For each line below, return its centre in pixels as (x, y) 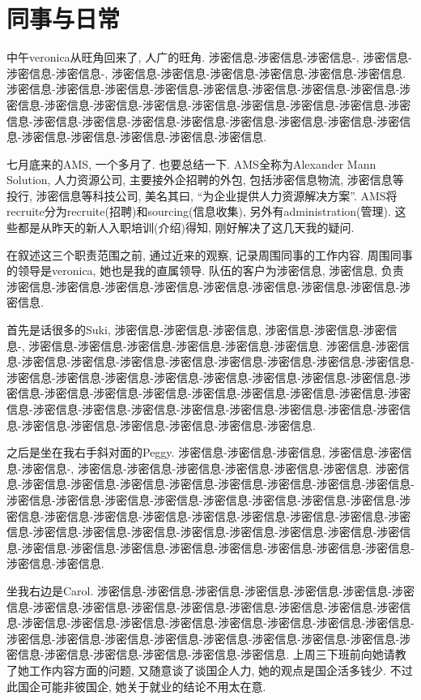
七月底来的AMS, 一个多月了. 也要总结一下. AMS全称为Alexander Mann (191, 163)
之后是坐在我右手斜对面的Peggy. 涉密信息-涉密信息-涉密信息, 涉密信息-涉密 (204, 452)
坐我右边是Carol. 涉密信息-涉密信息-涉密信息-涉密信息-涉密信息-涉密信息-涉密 (211, 590)
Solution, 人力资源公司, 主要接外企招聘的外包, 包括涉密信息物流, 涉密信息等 (205, 180)
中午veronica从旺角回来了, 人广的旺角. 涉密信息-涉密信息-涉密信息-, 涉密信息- (209, 57)
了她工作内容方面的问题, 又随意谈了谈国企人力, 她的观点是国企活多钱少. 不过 (210, 670)
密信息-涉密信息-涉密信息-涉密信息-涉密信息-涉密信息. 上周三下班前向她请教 (206, 654)
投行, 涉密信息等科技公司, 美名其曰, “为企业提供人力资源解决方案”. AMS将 (202, 195)
